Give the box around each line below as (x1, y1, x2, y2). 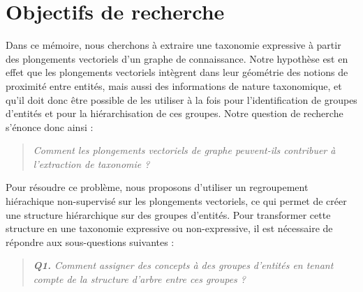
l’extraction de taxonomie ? (33, 156, 150, 171)
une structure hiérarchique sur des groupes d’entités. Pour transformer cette (6, 207, 331, 222)
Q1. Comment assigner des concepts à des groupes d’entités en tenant (33, 258, 334, 272)
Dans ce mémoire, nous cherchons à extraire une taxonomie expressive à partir (6, 38, 341, 52)
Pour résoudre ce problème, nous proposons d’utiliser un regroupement (6, 180, 309, 194)
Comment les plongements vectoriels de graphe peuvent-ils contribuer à (33, 143, 336, 157)
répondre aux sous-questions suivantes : (6, 234, 175, 249)
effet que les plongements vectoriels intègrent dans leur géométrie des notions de (6, 65, 348, 79)
